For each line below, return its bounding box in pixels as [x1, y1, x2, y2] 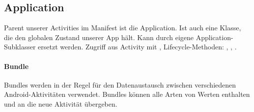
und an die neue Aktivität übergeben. [4, 98, 117, 109]
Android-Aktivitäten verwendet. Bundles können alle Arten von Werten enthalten [4, 89, 250, 99]
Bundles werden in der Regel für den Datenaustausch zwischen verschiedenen [4, 79, 236, 90]
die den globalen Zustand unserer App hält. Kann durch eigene [4, 32, 194, 42]
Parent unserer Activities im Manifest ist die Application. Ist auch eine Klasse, [4, 22, 241, 33]
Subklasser [4, 42, 36, 52]
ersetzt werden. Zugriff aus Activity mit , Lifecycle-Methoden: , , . [38, 42, 237, 52]
